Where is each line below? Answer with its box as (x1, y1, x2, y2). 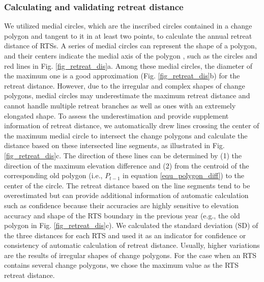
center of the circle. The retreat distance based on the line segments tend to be (4, 180, 250, 190)
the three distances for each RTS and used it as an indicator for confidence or (4, 230, 246, 240)
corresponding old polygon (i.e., (4, 170, 103, 181)
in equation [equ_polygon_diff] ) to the (123, 170, 244, 181)
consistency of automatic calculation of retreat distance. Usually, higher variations (4, 240, 260, 250)
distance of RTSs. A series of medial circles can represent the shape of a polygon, (4, 40, 257, 51)
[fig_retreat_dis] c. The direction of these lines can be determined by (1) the (4, 150, 242, 160)
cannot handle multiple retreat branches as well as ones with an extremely (4, 100, 236, 110)
